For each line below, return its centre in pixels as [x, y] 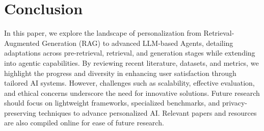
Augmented [22, 43]
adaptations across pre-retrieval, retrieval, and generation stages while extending [130, 53]
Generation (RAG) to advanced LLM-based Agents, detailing [138, 43]
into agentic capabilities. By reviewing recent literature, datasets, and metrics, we [131, 62]
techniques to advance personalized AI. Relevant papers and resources [148, 112]
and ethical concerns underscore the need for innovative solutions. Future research [132, 93]
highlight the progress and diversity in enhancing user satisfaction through [120, 73]
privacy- [234, 103]
